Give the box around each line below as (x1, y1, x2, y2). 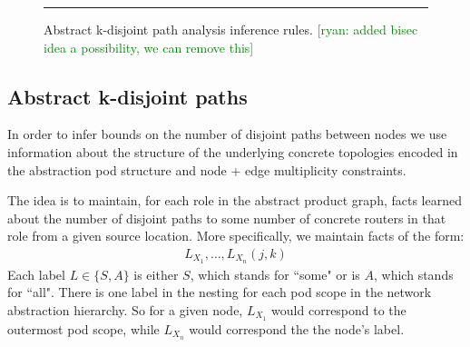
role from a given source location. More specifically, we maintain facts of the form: (7, 226, 465, 245)
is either (133, 264, 179, 283)
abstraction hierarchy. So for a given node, (7, 301, 243, 320)
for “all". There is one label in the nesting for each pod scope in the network (7, 283, 432, 302)
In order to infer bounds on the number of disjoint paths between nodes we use (7, 124, 447, 144)
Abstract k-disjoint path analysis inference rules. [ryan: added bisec (44, 20, 418, 38)
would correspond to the (271, 301, 406, 320)
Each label (7, 264, 65, 283)
